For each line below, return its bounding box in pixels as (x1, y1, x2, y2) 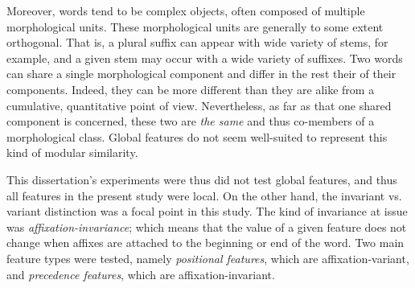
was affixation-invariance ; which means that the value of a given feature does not (6, 218, 407, 235)
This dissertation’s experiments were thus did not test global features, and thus (6, 171, 397, 187)
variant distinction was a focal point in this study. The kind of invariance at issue (6, 203, 408, 220)
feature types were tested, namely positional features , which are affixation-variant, (6, 249, 409, 266)
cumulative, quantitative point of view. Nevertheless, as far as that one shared (6, 97, 392, 113)
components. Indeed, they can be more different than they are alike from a (6, 80, 375, 97)
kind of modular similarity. (6, 144, 138, 161)
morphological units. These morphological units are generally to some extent (6, 18, 384, 35)
